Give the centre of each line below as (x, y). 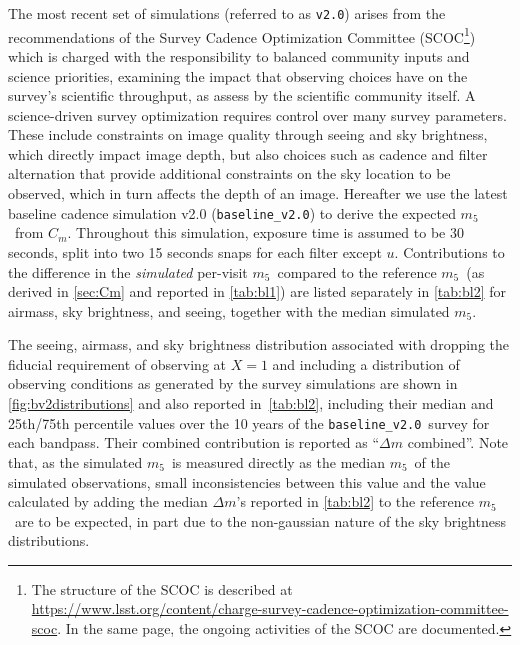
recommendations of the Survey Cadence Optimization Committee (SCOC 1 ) (242, 35)
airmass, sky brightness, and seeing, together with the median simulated (229, 310)
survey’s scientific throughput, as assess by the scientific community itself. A (242, 95)
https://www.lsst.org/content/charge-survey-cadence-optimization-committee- (270, 608)
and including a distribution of (366, 363)
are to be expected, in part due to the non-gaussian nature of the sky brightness (260, 520)
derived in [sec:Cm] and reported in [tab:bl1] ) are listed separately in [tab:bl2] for (257, 291)
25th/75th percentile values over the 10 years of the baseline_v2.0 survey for (249, 422)
